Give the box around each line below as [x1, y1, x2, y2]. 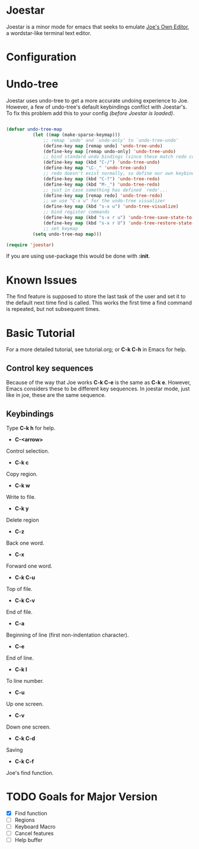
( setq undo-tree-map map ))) [32, 231, 102, 237]
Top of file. [6, 585, 33, 592]
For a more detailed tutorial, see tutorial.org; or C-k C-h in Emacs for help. [6, 346, 187, 353]
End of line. [6, 654, 34, 662]
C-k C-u [14, 574, 36, 581]
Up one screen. [6, 700, 44, 707]
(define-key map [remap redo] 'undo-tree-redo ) [43, 192, 163, 199]
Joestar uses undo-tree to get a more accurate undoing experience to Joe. [6, 97, 189, 104]
